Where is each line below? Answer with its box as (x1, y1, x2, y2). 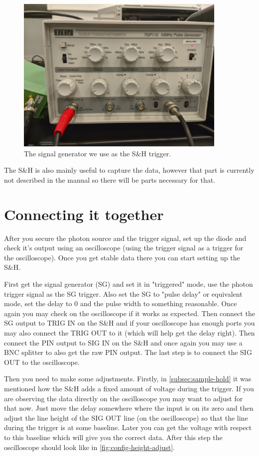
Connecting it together (4, 204, 164, 224)
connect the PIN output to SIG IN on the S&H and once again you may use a (4, 337, 243, 347)
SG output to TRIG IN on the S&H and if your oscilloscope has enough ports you (4, 318, 255, 328)
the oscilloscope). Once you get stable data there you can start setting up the (4, 252, 240, 262)
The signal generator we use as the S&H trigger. (24, 148, 171, 158)
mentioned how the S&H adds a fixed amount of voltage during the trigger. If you (4, 383, 254, 393)
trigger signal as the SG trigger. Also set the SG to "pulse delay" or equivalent (4, 288, 243, 299)
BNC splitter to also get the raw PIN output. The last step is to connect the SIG (4, 347, 252, 357)
